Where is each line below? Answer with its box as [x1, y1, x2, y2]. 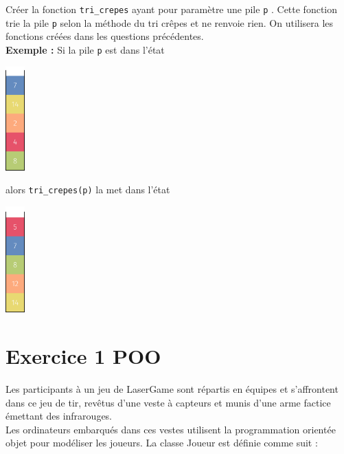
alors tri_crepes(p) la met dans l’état [5, 182, 170, 197]
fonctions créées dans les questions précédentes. [5, 29, 204, 43]
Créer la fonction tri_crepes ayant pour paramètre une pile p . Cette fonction [5, 2, 338, 16]
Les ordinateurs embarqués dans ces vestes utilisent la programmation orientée [5, 422, 336, 436]
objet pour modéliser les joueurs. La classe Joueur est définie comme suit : [5, 435, 318, 450]
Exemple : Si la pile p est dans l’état [5, 42, 165, 56]
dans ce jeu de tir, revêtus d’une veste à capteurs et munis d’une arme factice [5, 395, 331, 409]
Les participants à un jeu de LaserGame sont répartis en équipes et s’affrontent [5, 382, 339, 396]
